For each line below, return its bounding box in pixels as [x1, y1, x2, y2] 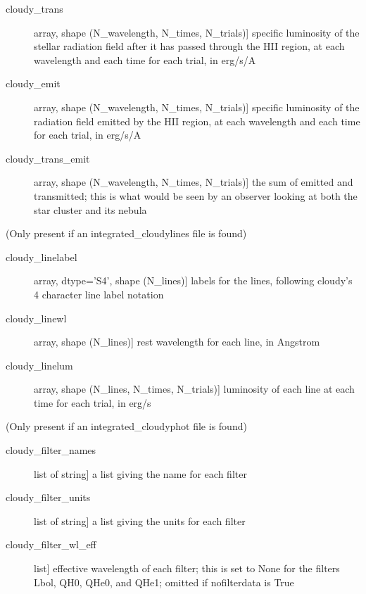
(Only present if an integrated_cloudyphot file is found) [6, 419, 247, 434]
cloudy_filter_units [6, 490, 91, 505]
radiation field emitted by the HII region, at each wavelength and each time [34, 113, 360, 128]
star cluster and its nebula [34, 202, 147, 217]
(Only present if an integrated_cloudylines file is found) [6, 226, 247, 241]
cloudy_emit [6, 76, 61, 91]
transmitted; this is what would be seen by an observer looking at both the [34, 188, 358, 203]
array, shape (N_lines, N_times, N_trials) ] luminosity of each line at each [34, 381, 355, 396]
